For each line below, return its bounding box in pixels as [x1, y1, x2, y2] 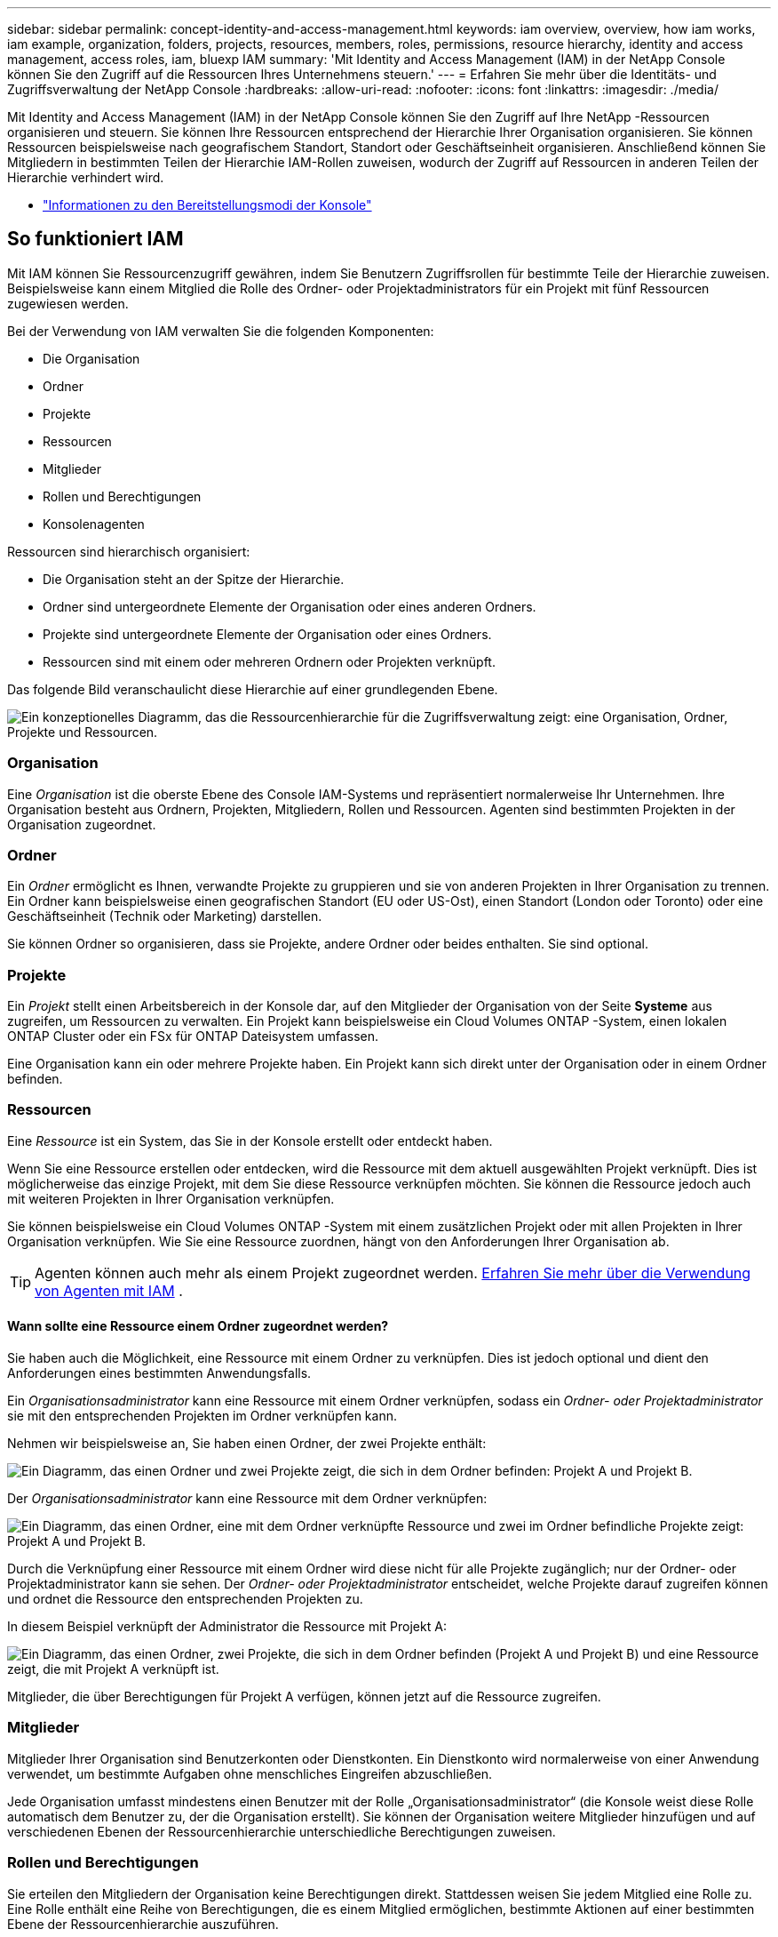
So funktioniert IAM [7, 228, 184, 251]
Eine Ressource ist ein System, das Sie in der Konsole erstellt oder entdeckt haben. [7, 1133, 493, 1149]
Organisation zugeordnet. [7, 816, 156, 832]
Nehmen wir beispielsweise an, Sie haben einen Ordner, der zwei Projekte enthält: [7, 1436, 487, 1452]
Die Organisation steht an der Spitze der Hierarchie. [43, 571, 345, 587]
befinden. [7, 1071, 63, 1087]
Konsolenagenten [43, 516, 145, 532]
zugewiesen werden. [7, 295, 129, 311]
